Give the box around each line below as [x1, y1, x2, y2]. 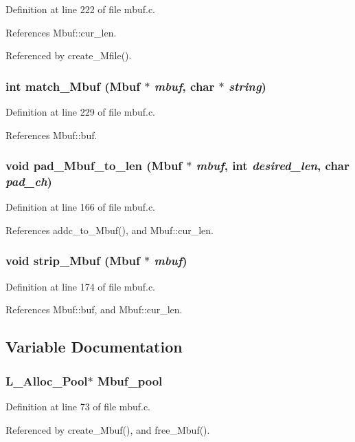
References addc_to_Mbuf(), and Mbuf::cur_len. [5, 222, 214, 237]
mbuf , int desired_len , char [196, 157, 350, 174]
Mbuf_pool [98, 372, 163, 389]
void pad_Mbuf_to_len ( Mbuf [5, 157, 183, 174]
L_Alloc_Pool [5, 372, 88, 389]
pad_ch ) [5, 173, 52, 190]
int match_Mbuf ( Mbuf [5, 77, 140, 94]
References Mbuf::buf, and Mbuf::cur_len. [5, 302, 183, 317]
